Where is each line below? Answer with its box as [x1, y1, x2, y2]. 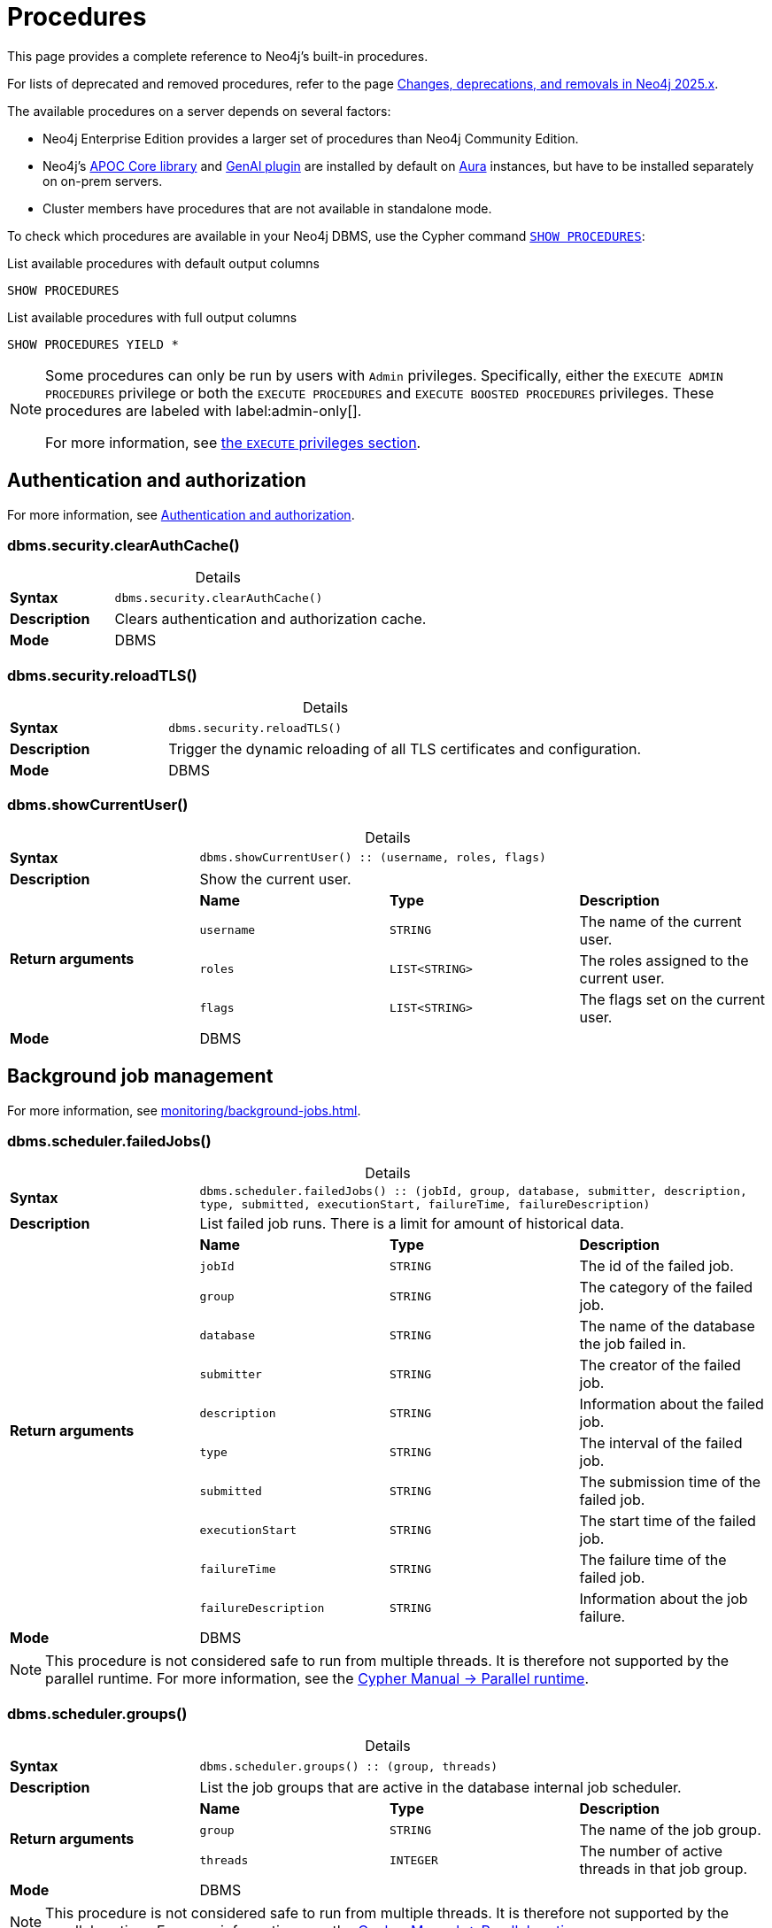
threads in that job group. [579, 1860, 748, 1878]
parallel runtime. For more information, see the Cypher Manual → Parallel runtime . [45, 1670, 590, 1688]
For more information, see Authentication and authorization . [7, 506, 355, 522]
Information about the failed [579, 1395, 764, 1414]
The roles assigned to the [579, 951, 749, 969]
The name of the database [579, 1317, 755, 1336]
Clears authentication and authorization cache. [114, 610, 427, 629]
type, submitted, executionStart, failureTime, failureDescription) [199, 1198, 651, 1212]
